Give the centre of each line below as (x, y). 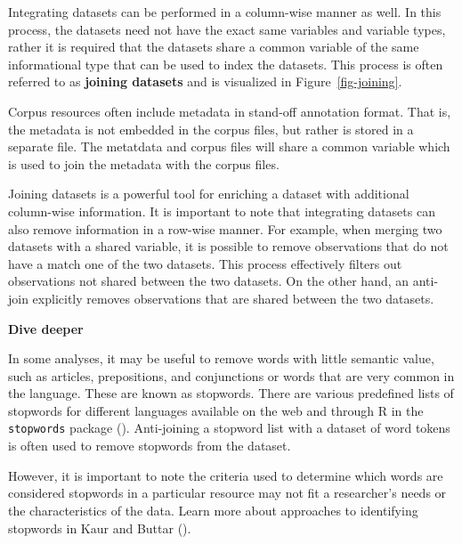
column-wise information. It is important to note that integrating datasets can (222, 211)
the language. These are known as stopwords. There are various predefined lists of (231, 393)
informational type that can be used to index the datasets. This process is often (226, 64)
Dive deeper (46, 328)
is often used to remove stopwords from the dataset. (150, 446)
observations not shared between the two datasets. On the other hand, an (209, 281)
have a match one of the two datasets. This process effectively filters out (205, 263)
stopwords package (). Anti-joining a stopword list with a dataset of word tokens (229, 428)
